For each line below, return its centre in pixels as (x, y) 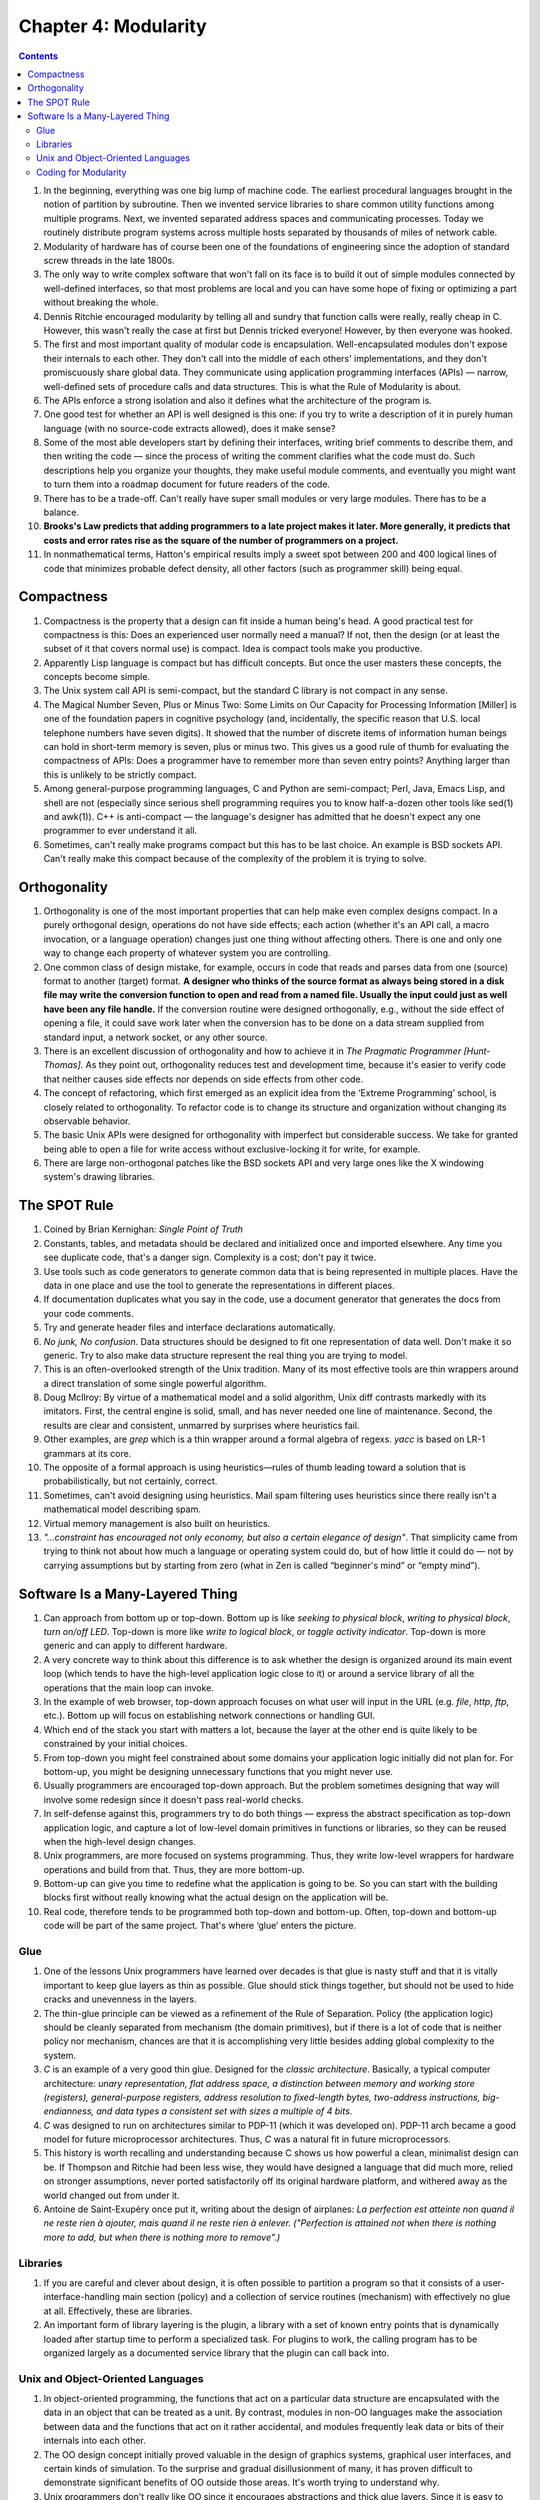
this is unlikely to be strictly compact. (120, 774)
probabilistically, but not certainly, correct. (130, 1481)
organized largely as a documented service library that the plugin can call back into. (216, 2352)
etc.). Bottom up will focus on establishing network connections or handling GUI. (209, 1716)
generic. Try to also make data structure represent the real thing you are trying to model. (225, 1355)
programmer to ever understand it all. (120, 831)
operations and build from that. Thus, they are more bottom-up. (174, 1869)
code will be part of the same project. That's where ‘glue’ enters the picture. (200, 1926)
